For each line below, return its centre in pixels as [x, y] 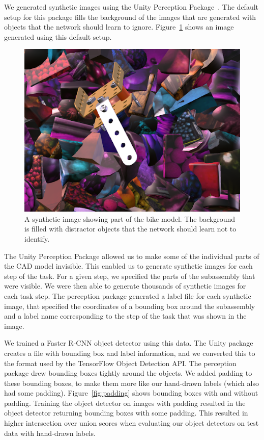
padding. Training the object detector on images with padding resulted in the [125, 403]
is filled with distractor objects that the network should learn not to [130, 229]
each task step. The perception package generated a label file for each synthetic [128, 295]
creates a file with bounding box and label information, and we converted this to [130, 353]
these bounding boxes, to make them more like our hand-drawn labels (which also [131, 383]
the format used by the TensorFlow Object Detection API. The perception [120, 363]
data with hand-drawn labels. [50, 433]
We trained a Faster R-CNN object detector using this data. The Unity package [129, 343]
